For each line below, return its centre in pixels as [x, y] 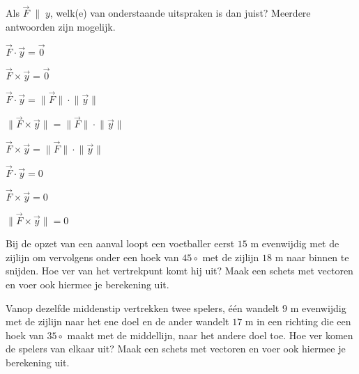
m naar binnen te [312, 257]
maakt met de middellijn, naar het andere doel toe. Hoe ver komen [210, 335]
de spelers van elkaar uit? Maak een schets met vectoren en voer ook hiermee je [176, 349]
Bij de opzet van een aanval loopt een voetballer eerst [120, 243]
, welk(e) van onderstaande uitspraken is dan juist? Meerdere [180, 13]
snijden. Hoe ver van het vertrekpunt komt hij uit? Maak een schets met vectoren [179, 271]
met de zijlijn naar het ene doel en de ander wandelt [117, 321]
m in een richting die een [298, 321]
